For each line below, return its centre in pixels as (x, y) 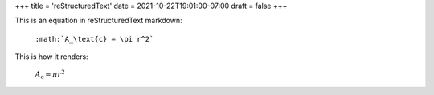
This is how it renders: (51, 57)
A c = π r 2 (50, 74)
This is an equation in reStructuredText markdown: (98, 21)
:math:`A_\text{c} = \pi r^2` (94, 39)
